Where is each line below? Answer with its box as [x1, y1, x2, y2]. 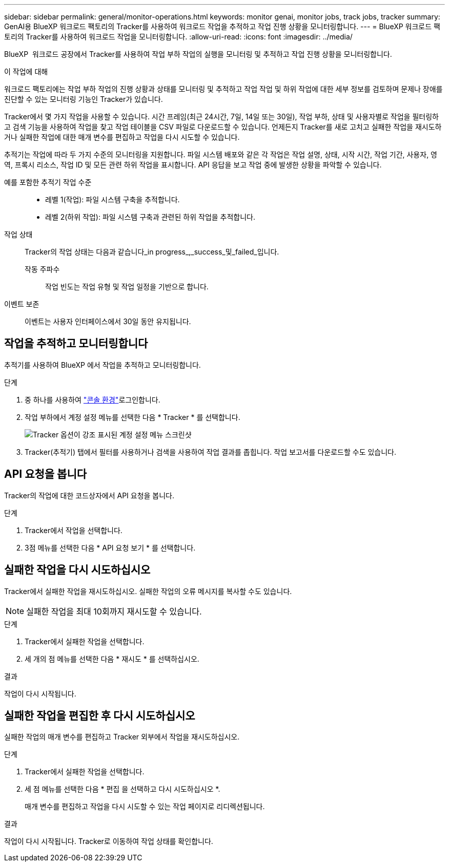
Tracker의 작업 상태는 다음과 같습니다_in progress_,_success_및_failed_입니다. [25, 247, 279, 256]
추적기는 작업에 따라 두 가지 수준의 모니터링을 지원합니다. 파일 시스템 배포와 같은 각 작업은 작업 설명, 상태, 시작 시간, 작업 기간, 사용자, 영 [4, 150, 437, 159]
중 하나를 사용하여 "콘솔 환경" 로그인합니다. [25, 395, 160, 404]
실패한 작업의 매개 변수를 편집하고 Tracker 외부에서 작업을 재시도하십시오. [4, 732, 240, 742]
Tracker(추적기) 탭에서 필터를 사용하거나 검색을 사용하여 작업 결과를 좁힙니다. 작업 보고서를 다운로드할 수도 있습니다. [25, 447, 396, 456]
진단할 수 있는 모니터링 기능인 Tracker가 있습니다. [4, 95, 163, 103]
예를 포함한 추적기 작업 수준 [4, 178, 92, 186]
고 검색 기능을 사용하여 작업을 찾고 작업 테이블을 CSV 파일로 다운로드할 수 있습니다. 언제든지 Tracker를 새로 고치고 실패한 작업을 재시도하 [4, 122, 442, 131]
